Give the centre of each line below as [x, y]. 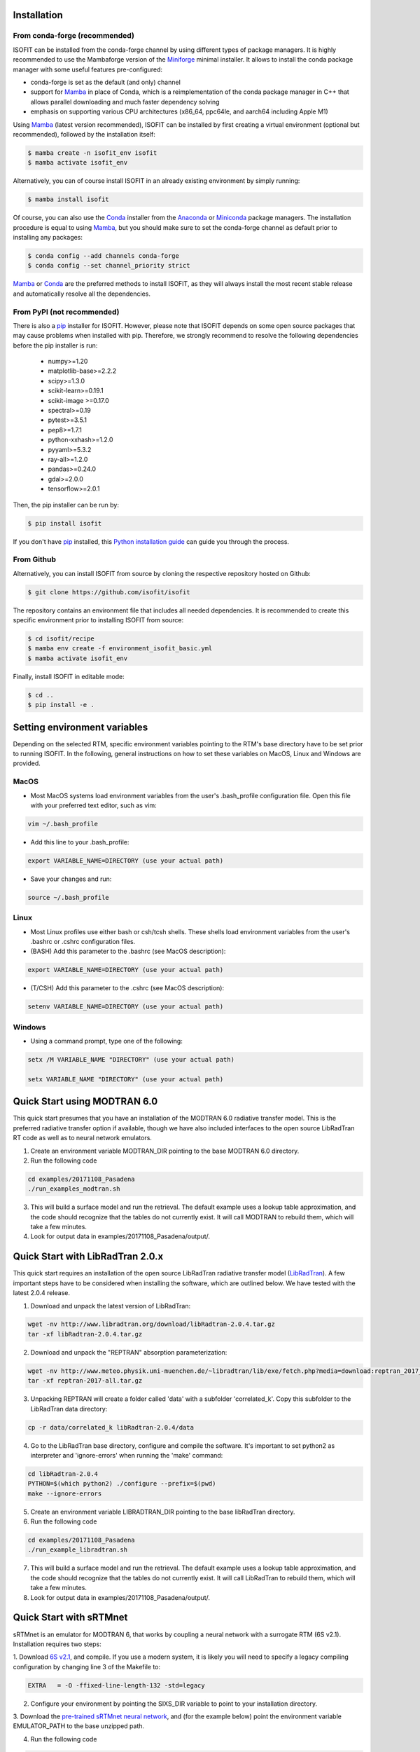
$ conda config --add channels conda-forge [104, 255]
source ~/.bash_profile [69, 897]
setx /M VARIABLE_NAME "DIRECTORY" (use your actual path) [131, 1060]
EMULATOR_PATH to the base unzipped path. [79, 1726]
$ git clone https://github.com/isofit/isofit [109, 592]
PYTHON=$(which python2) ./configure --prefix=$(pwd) [122, 1484]
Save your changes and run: [71, 879]
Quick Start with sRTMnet [70, 1618]
